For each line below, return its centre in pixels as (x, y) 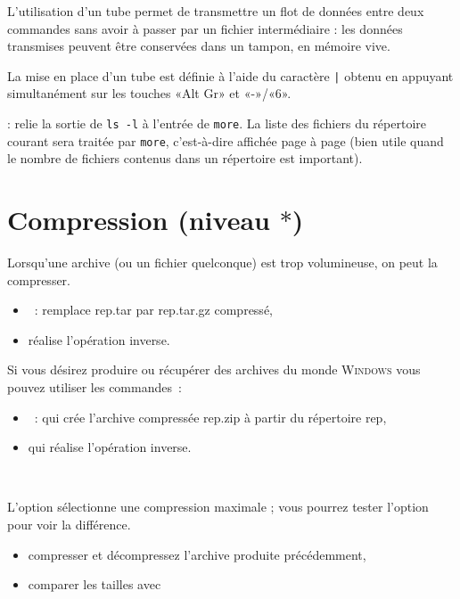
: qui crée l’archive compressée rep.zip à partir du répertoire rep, (210, 417)
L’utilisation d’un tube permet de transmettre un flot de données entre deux (216, 11)
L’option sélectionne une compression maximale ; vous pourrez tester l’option (218, 507)
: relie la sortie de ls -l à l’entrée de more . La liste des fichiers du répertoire (217, 123)
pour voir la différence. (69, 524)
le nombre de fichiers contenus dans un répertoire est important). (185, 158)
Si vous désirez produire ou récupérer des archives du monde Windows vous (214, 369)
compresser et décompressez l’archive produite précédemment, (197, 554)
